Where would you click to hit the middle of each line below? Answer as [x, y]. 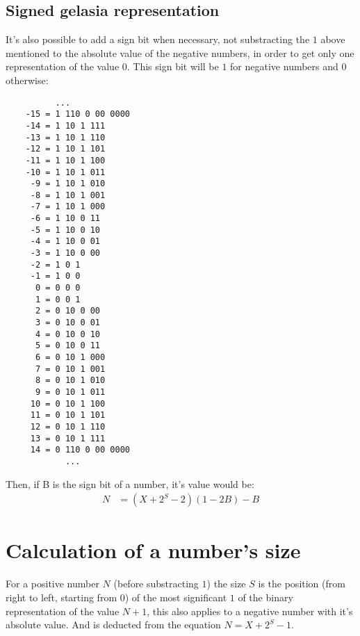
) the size [226, 584]
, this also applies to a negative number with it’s [250, 611]
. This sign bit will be [173, 66]
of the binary [265, 597]
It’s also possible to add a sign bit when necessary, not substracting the [158, 39]
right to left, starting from [62, 597]
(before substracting [156, 584]
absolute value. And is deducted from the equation [113, 625]
